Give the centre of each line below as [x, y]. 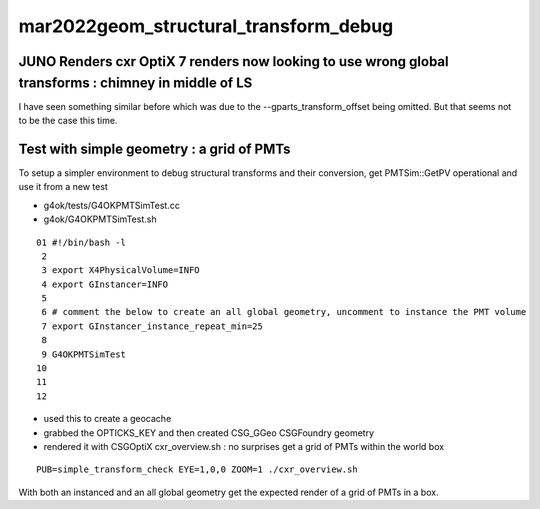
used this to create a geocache [107, 419]
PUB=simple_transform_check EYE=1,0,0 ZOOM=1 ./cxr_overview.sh [197, 469]
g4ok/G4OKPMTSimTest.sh [100, 219]
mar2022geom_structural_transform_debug [206, 26]
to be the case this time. [68, 121]
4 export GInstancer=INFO [105, 284]
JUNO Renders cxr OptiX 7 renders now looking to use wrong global [233, 61]
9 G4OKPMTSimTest [84, 354]
